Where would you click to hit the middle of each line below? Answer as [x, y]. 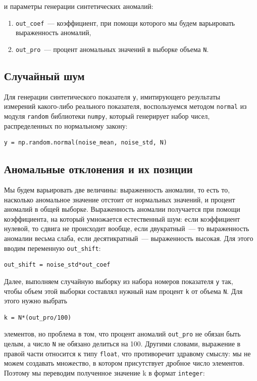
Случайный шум [44, 75]
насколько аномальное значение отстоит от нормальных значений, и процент [120, 199]
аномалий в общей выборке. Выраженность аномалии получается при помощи [122, 209]
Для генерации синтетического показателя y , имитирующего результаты [112, 96]
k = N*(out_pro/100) [38, 317]
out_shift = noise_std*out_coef [57, 265]
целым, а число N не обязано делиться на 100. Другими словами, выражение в [122, 344]
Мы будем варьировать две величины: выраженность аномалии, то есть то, [117, 190]
